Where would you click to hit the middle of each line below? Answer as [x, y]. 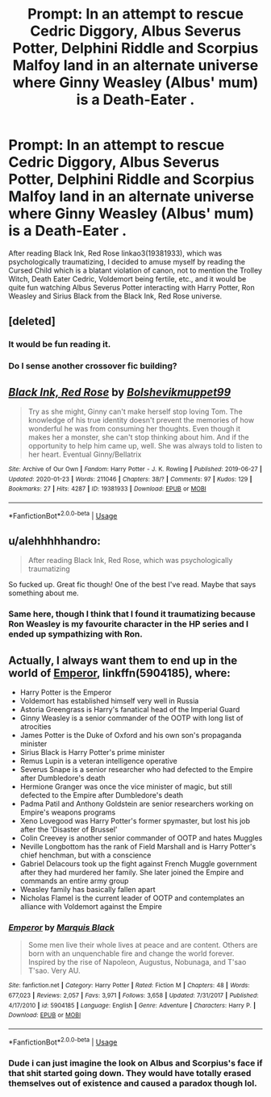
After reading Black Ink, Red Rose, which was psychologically [130, 561]
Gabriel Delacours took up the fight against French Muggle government [138, 864]
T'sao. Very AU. [54, 971]
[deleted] [32, 321]
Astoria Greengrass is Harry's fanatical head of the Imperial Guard [130, 710]
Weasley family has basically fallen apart [88, 890]
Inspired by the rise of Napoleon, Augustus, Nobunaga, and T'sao [137, 962]
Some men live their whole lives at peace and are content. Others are [143, 945]
